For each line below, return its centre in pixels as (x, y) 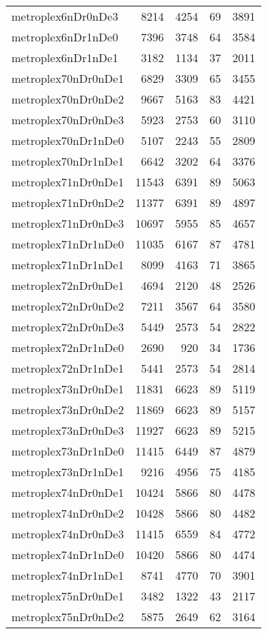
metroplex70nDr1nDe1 (68, 161)
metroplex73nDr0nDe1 (68, 389)
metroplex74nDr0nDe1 (68, 492)
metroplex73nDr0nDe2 (68, 409)
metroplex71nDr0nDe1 (68, 182)
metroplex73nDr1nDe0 (68, 451)
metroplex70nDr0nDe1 (68, 78)
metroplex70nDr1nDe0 (68, 140)
